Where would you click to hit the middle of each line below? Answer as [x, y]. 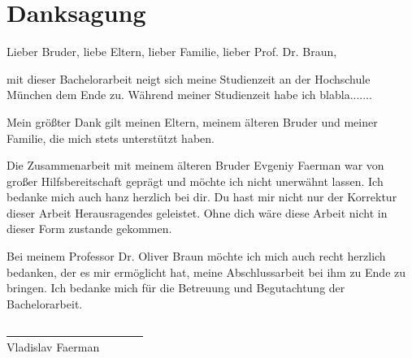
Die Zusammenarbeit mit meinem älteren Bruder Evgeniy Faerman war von [195, 165]
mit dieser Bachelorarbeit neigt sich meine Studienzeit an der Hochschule [189, 78]
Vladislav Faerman [53, 347]
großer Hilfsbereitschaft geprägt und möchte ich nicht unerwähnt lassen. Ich [195, 181]
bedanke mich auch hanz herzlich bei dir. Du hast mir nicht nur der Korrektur [202, 197]
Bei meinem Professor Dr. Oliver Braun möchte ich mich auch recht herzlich [196, 256]
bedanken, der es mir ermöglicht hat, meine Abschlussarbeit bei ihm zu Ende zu [206, 272]
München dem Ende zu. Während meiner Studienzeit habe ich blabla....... [189, 95]
